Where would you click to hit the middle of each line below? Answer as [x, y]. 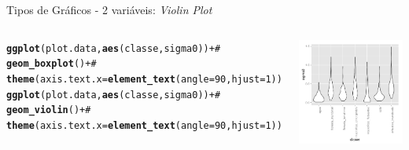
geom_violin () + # [49, 110]
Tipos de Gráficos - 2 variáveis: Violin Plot [109, 9]
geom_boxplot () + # [52, 64]
